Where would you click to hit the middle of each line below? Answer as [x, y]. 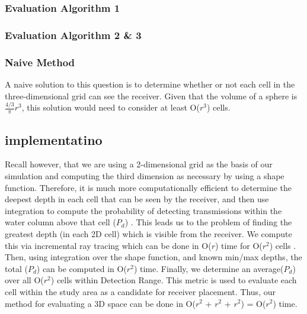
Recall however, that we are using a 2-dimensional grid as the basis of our [139, 164]
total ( [16, 268]
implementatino [54, 139]
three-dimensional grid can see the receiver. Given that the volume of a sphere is [151, 96]
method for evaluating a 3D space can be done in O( [100, 303]
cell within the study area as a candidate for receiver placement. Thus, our [140, 291]
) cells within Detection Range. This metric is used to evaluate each [174, 280]
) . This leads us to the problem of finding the [208, 222]
